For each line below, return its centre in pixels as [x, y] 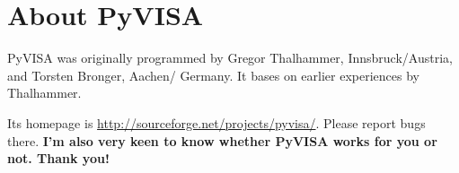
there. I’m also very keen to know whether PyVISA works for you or [222, 140]
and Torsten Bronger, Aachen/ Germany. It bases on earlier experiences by [213, 75]
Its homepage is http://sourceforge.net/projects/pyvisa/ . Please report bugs [216, 122]
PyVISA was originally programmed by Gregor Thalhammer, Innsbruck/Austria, [230, 58]
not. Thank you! [58, 158]
